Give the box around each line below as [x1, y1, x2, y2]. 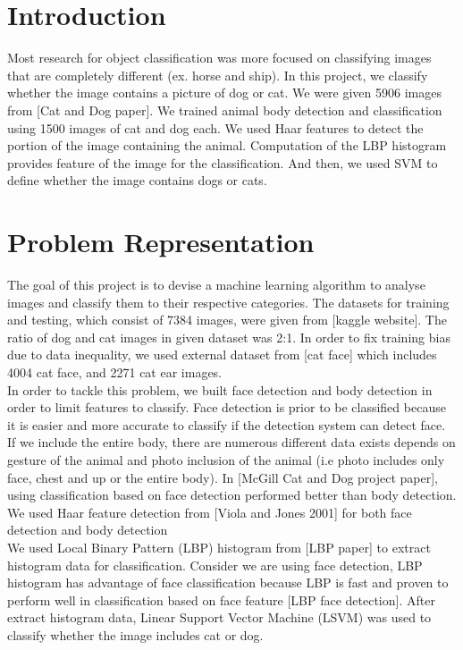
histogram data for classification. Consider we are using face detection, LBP [7, 555, 423, 574]
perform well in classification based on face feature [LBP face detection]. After [7, 590, 435, 609]
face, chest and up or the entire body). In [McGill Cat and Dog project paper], [7, 468, 439, 486]
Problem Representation [7, 224, 315, 260]
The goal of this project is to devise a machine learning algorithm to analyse [7, 275, 425, 293]
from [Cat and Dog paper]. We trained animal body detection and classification [7, 100, 442, 119]
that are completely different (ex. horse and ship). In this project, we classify [7, 65, 428, 84]
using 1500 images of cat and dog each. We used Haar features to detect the [7, 118, 424, 137]
